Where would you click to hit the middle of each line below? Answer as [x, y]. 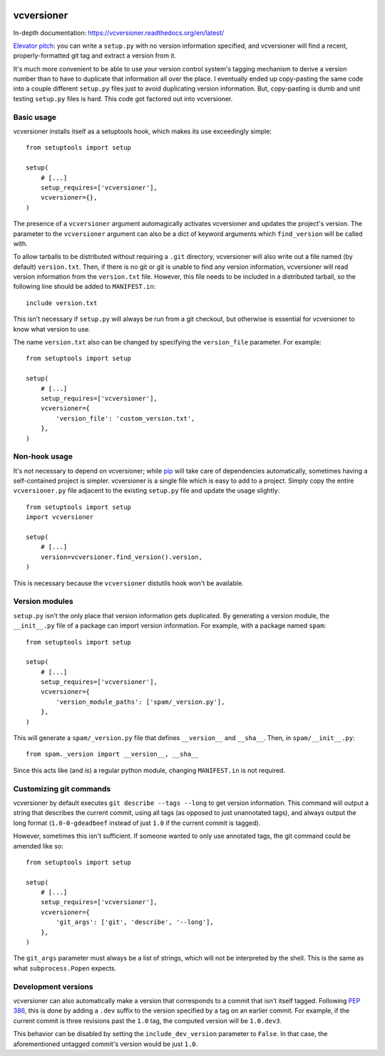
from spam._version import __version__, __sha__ [112, 754]
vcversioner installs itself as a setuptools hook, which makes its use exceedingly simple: [143, 131]
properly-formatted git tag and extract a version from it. [95, 56]
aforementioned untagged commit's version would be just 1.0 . [106, 1044]
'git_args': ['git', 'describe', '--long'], [135, 922]
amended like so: [38, 846]
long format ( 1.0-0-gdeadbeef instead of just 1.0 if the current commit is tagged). [137, 823]
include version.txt [62, 303]
